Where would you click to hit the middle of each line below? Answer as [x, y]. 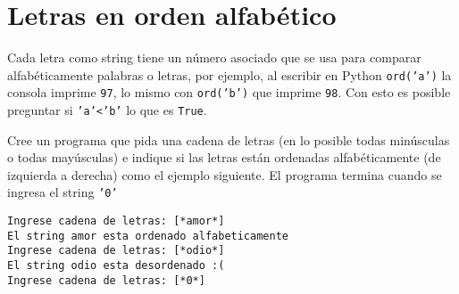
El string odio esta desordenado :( [116, 266]
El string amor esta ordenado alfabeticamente [148, 236]
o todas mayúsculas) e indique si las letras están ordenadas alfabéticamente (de [224, 157]
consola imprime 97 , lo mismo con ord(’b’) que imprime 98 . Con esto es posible [229, 92]
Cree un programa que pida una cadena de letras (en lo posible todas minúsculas [229, 139]
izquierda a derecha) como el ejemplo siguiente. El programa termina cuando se [225, 174]
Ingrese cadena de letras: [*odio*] [116, 251]
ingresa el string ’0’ [63, 192]
